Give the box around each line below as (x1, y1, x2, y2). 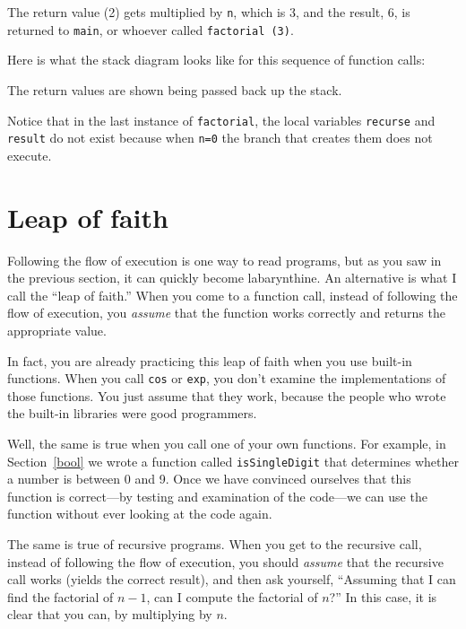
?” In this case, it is (329, 587, 437, 606)
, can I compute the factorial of (146, 587, 318, 606)
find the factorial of (7, 587, 114, 606)
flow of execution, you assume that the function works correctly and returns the (7, 303, 445, 322)
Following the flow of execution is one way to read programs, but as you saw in (7, 250, 442, 269)
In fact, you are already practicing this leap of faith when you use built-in (7, 351, 412, 370)
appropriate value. (7, 320, 107, 339)
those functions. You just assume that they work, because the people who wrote (7, 386, 446, 405)
